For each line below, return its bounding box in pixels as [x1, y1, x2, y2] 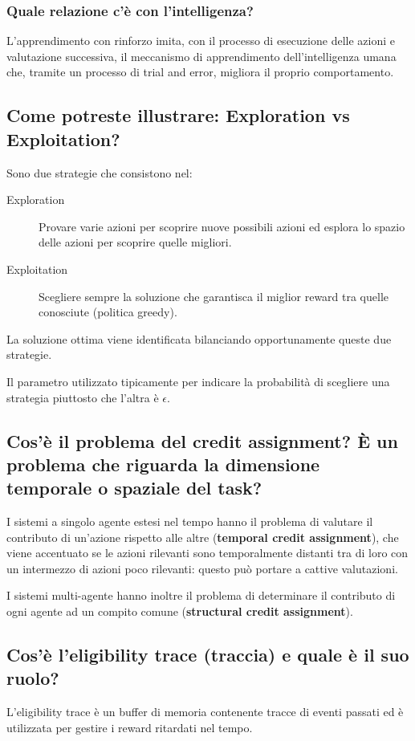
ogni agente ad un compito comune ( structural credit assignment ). [6, 603, 353, 620]
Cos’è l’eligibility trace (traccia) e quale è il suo [6, 642, 409, 667]
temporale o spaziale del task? [6, 475, 262, 500]
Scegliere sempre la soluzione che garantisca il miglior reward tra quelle [39, 287, 389, 304]
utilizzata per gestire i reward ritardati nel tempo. [6, 719, 253, 735]
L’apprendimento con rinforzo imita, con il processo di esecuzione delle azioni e [6, 32, 395, 49]
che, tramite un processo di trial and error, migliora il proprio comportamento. [6, 63, 394, 80]
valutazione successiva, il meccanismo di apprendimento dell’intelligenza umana [6, 47, 397, 64]
